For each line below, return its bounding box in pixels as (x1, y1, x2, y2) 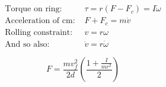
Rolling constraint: (5, 28, 73, 37)
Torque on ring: (5, 5, 62, 14)
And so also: (5, 40, 50, 49)
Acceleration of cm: (5, 17, 75, 25)
